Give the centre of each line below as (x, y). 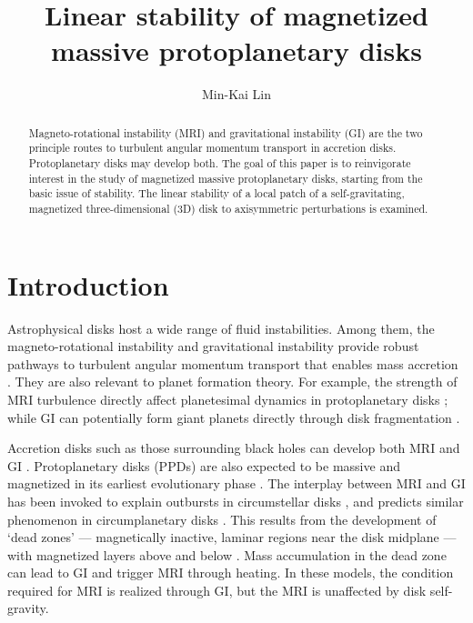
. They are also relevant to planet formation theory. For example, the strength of (232, 382)
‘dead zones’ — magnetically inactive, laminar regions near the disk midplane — (232, 537)
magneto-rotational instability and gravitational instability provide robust (213, 346)
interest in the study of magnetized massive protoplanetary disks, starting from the (226, 178)
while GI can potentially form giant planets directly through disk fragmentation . (234, 417)
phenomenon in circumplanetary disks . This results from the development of (222, 519)
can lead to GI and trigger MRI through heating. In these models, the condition (231, 573)
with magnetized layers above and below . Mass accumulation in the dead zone (227, 554)
